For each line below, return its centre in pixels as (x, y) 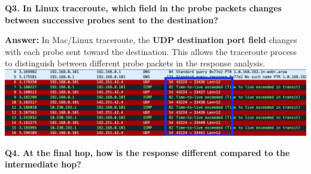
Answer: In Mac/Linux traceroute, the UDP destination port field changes (151, 40)
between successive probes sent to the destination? (112, 19)
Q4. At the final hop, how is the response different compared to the (147, 152)
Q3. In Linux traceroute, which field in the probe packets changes (143, 8)
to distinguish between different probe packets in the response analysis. (135, 63)
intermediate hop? (43, 164)
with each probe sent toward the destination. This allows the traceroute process (151, 51)
